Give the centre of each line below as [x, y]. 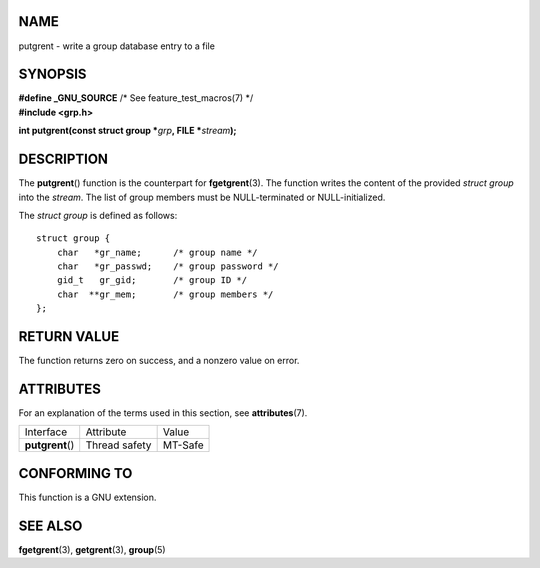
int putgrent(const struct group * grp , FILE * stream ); [127, 131]
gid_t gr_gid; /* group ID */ [152, 280]
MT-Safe [183, 445]
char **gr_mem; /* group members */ [165, 294]
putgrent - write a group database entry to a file [116, 46]
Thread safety [118, 445]
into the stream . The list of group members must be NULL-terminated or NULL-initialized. [202, 197]
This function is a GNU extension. [87, 497]
